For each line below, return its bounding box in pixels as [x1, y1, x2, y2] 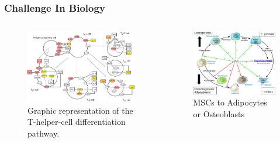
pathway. [27, 127, 60, 139]
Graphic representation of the [27, 104, 133, 116]
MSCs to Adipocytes [193, 96, 267, 108]
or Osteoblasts [193, 107, 244, 120]
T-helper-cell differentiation [27, 115, 126, 128]
